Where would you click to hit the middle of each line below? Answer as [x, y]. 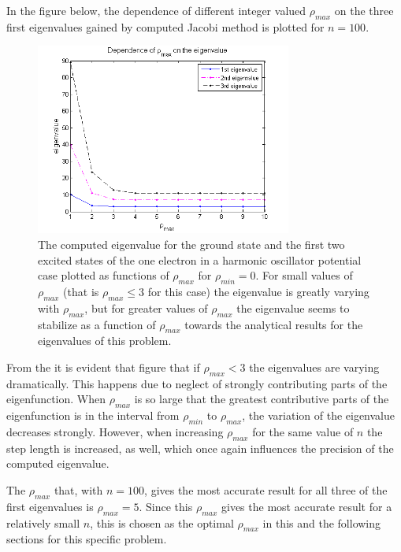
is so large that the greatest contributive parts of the [262, 399]
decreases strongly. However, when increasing [115, 432]
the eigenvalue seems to [293, 307]
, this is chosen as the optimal [162, 522]
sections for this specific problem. [87, 539]
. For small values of [304, 275]
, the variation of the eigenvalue [319, 415]
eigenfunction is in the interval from [93, 415]
